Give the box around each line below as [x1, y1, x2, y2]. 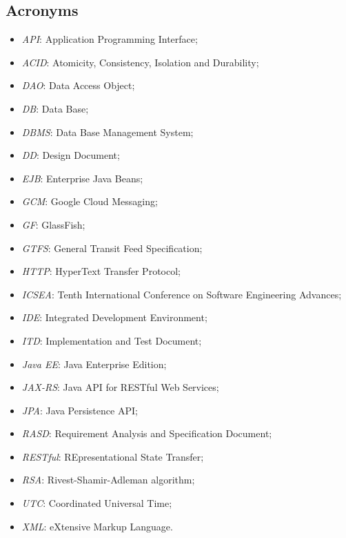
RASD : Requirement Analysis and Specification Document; [21, 426, 272, 441]
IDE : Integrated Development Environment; [21, 310, 207, 325]
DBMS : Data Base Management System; [21, 124, 194, 139]
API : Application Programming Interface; [21, 32, 198, 46]
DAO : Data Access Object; [21, 78, 135, 93]
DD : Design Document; [21, 148, 120, 162]
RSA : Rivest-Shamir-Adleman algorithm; [21, 472, 195, 487]
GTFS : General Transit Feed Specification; [21, 240, 203, 255]
